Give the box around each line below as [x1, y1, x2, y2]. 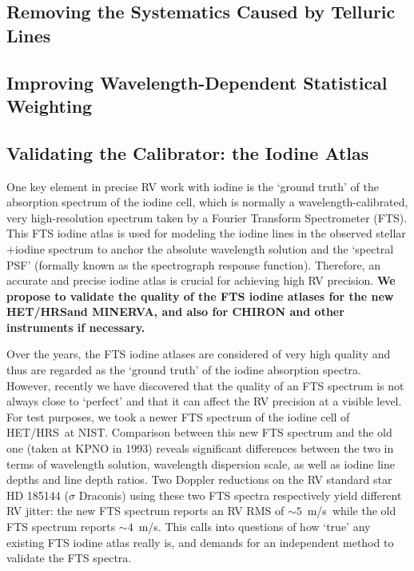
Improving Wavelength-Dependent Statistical [6, 70, 388, 94]
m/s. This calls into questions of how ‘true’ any [138, 518, 371, 535]
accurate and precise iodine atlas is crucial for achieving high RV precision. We [6, 272, 396, 289]
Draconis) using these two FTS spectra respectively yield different [78, 486, 402, 503]
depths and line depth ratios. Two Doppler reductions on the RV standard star [6, 471, 392, 488]
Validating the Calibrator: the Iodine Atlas [6, 140, 369, 165]
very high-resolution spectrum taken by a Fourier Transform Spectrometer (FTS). [6, 209, 408, 226]
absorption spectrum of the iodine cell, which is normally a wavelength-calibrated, [6, 194, 408, 210]
